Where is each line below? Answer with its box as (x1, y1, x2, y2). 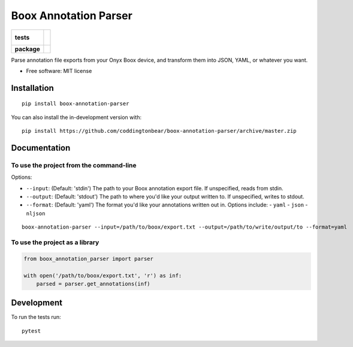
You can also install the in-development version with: (11, 114, 142, 121)
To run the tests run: (11, 313, 61, 321)
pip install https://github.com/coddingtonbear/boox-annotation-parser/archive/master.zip (22, 127, 297, 135)
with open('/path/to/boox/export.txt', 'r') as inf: (23, 272, 182, 279)
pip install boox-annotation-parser (22, 101, 129, 107)
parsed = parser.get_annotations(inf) (36, 280, 150, 287)
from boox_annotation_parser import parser (23, 255, 154, 262)
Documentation (11, 142, 71, 153)
